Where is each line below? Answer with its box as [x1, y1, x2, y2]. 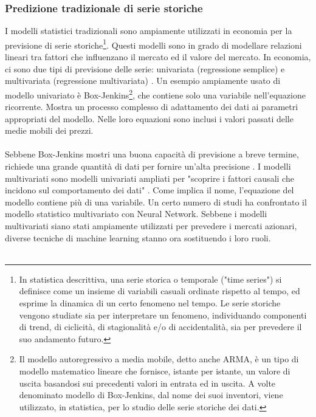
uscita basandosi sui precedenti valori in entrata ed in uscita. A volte [19, 376, 276, 389]
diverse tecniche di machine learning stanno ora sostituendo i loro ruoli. [5, 231, 271, 244]
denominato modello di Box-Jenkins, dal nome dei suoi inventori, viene [19, 388, 283, 401]
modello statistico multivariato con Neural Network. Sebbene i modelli [5, 207, 267, 220]
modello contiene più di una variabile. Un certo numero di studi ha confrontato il [5, 195, 307, 208]
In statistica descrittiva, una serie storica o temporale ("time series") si [19, 272, 282, 285]
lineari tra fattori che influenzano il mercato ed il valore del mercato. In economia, [5, 50, 311, 63]
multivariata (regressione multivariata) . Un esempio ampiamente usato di [5, 74, 281, 87]
